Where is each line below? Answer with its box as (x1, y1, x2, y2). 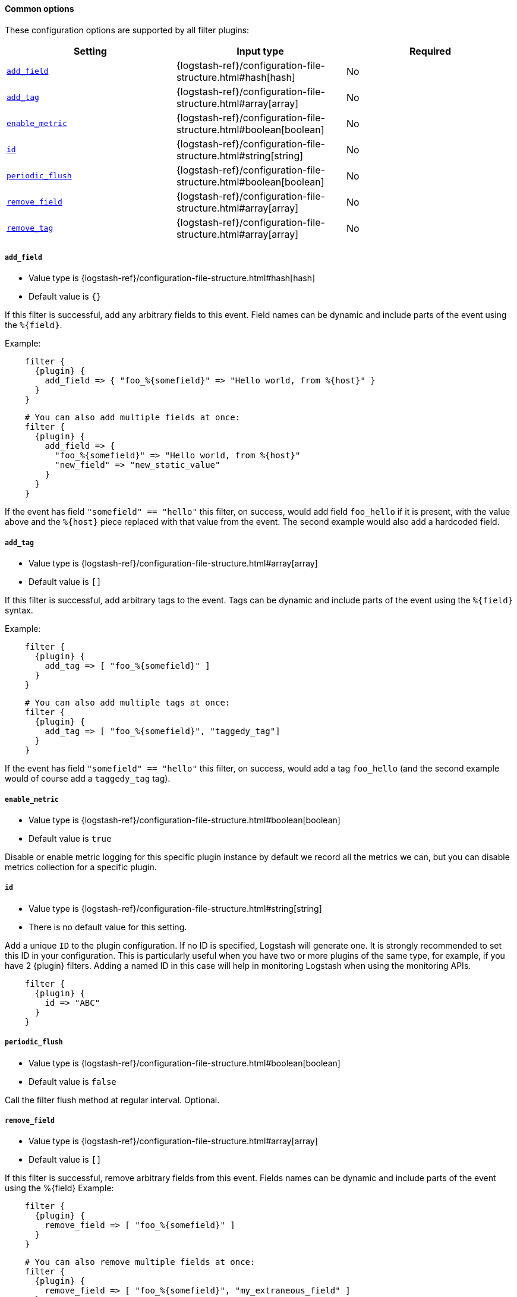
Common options (5, 4, 74, 14)
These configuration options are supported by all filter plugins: (5, 24, 250, 35)
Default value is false (29, 1076, 116, 1087)
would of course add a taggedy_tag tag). (5, 773, 171, 784)
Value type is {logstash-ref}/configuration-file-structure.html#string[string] (29, 903, 322, 914)
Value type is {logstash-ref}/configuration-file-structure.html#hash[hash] (29, 273, 316, 284)
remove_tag (7, 223, 53, 233)
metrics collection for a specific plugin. (5, 861, 157, 872)
